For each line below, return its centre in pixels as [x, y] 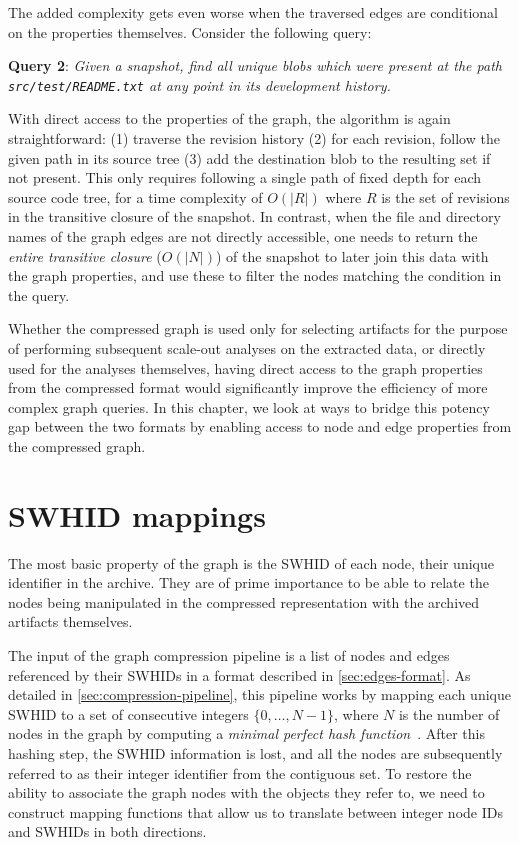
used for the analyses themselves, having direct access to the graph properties [245, 367]
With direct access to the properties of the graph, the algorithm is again [229, 118]
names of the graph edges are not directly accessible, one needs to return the [243, 236]
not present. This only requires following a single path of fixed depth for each [244, 177]
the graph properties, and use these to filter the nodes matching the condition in [255, 275]
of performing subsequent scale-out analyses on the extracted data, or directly [247, 347]
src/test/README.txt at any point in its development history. [199, 84]
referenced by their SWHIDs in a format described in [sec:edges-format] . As [239, 674]
